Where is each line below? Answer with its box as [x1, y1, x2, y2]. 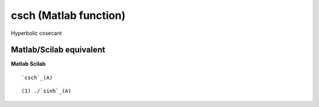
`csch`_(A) [21, 74, 53, 81]
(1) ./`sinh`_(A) [21, 87, 71, 95]
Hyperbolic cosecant [11, 30, 62, 37]
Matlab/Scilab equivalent [11, 45, 106, 55]
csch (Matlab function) [11, 9, 126, 22]
